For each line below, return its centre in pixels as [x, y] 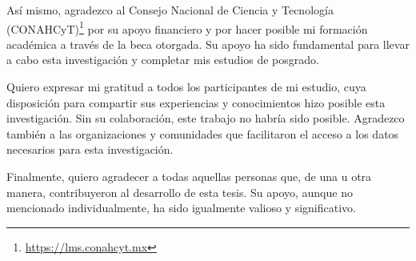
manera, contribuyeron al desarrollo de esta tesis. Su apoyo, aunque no [180, 192]
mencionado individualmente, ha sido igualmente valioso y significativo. [181, 208]
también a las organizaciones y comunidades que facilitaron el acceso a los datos [203, 133]
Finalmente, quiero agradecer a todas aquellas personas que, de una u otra [189, 176]
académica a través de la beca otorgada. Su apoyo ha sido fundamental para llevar [208, 44]
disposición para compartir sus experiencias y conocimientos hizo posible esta [196, 102]
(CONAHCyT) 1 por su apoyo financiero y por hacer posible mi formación [187, 27]
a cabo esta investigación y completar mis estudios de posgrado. [163, 60]
